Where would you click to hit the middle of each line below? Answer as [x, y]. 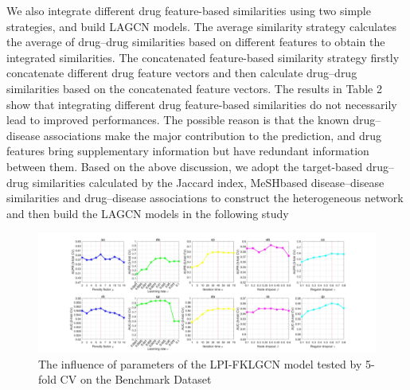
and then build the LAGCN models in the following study [148, 213]
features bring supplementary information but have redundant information [188, 151]
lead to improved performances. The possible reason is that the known [178, 120]
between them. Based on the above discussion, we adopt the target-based [185, 166]
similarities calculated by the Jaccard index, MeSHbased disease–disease [208, 182]
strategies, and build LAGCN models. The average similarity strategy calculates [202, 26]
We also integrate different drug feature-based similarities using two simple [189, 10]
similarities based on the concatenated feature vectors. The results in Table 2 [194, 88]
